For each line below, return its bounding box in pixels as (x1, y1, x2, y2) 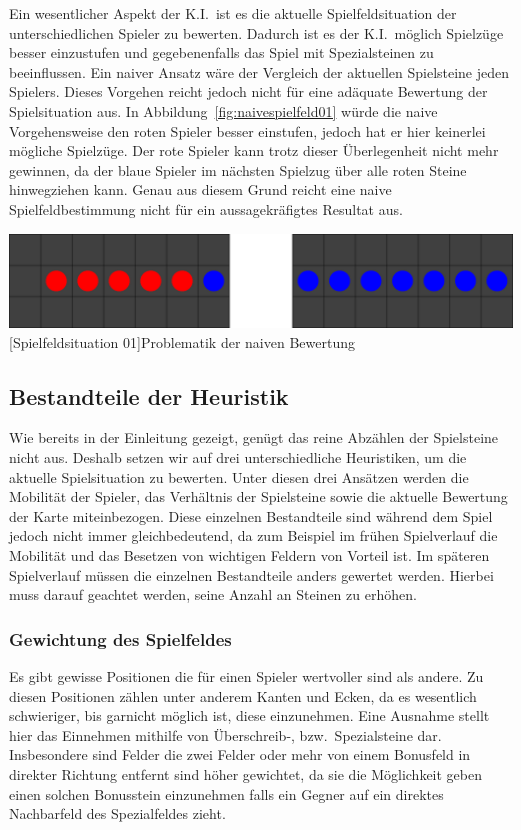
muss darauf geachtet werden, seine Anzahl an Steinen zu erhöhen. (9, 584, 417, 605)
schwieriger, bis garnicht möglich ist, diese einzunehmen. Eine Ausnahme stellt (9, 705, 490, 726)
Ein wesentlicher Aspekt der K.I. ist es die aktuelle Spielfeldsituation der (9, 3, 457, 23)
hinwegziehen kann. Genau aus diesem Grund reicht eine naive (9, 179, 392, 200)
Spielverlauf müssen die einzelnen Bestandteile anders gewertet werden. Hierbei (9, 564, 494, 585)
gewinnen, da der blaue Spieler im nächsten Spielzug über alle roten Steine (9, 159, 467, 180)
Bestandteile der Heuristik (9, 380, 289, 411)
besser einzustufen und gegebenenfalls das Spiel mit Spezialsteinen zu (9, 42, 434, 63)
